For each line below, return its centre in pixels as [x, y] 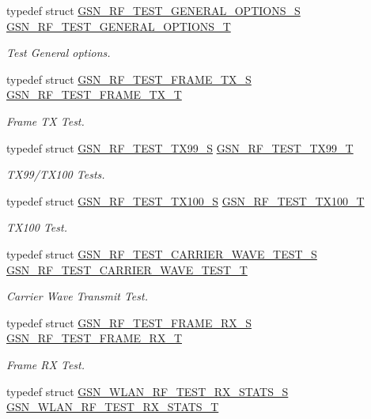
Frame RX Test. [45, 364]
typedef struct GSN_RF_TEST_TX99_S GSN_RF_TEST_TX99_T [180, 147]
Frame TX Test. [45, 121]
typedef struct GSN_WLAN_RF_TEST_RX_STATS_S [148, 391]
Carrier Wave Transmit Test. [77, 296]
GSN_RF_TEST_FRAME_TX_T [94, 94]
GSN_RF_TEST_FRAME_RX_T [94, 338]
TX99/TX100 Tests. [56, 174]
